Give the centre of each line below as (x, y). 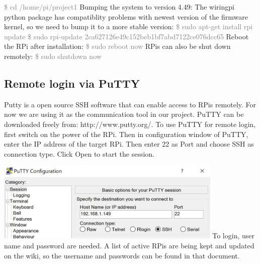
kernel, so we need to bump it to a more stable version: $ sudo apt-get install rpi (128, 26)
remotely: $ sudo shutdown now (53, 56)
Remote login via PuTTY (72, 83)
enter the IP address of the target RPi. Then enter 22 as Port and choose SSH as (129, 144)
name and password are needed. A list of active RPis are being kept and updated (129, 245)
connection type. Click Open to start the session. (79, 153)
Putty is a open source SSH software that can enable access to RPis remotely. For (130, 104)
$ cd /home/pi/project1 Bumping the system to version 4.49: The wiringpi (119, 7)
